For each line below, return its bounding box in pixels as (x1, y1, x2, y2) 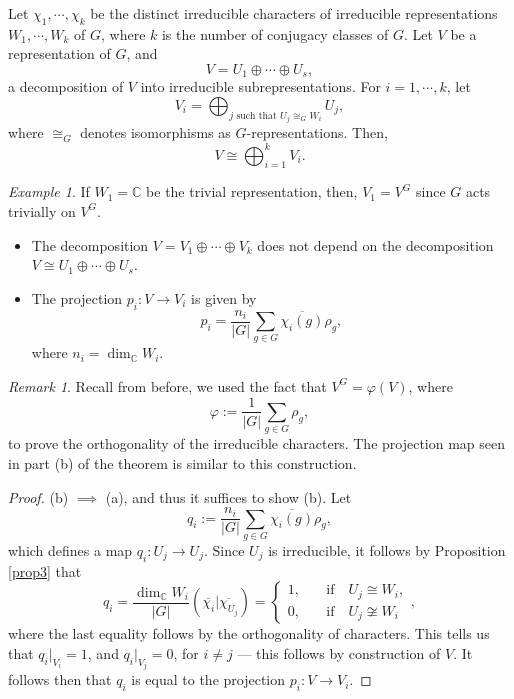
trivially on (8, 200, 76, 221)
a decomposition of (8, 76, 124, 97)
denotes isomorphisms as (80, 122, 231, 143)
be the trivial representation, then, (146, 181, 358, 202)
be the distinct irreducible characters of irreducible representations (90, 3, 498, 23)
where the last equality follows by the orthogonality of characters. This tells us (8, 623, 490, 644)
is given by (191, 287, 257, 308)
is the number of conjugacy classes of (161, 23, 389, 44)
